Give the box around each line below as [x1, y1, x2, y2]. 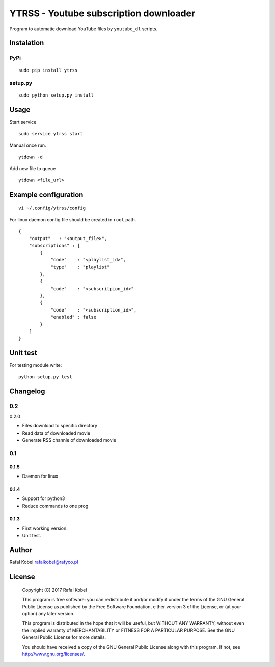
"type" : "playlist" [50, 264, 110, 270]
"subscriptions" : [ [29, 243, 80, 249]
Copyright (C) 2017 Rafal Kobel [22, 587, 87, 593]
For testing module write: [9, 362, 62, 368]
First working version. [22, 525, 68, 531]
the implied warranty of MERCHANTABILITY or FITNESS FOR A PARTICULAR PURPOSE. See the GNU [22, 627, 235, 633]
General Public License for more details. [22, 634, 106, 640]
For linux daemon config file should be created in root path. [9, 217, 136, 223]
